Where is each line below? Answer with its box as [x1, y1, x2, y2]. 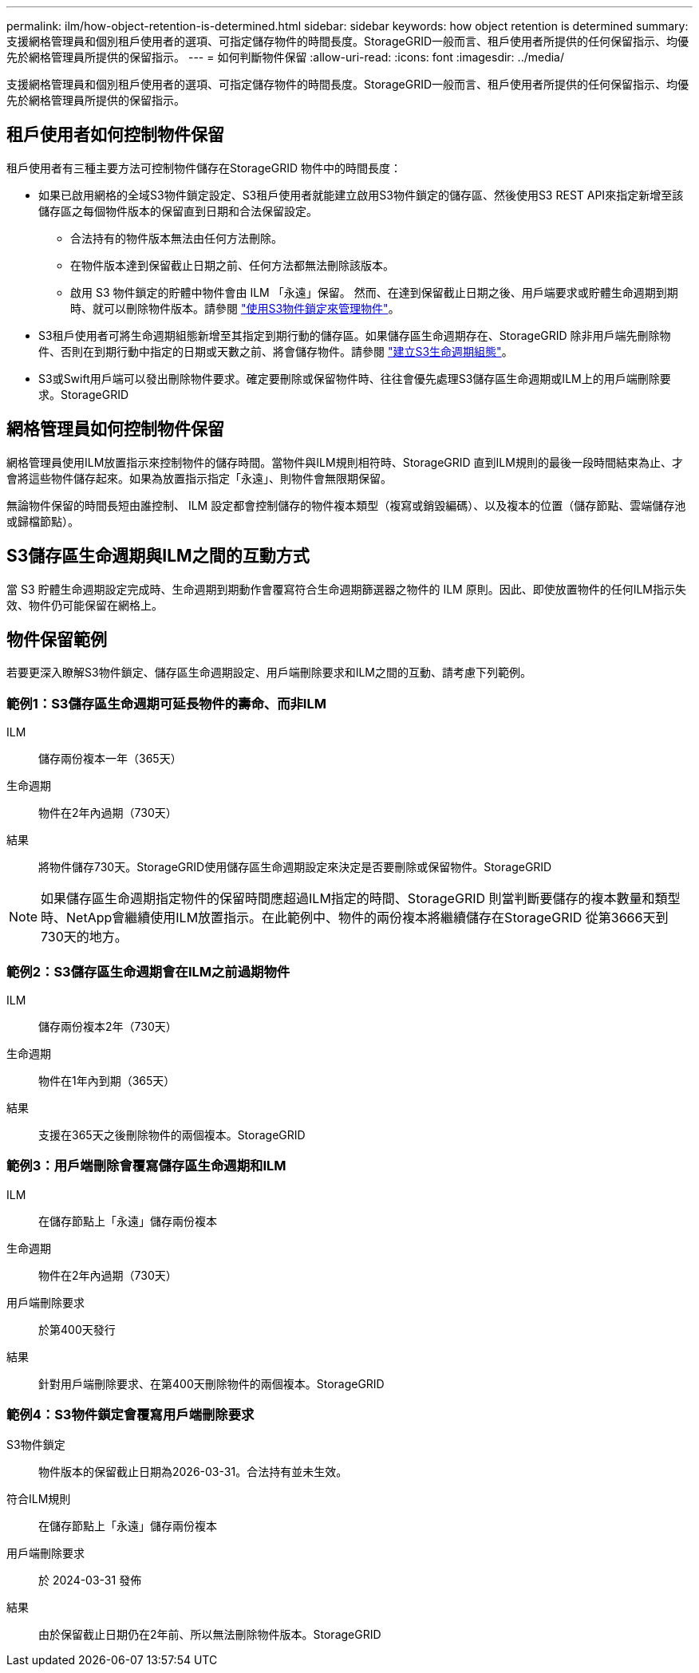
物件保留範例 [6, 629, 107, 649]
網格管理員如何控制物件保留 [6, 419, 224, 440]
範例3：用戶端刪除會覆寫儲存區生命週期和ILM [6, 1158, 286, 1174]
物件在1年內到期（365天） [38, 1073, 176, 1087]
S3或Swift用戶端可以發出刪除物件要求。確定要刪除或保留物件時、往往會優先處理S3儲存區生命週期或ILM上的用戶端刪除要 [38, 371, 671, 385]
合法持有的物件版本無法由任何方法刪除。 [70, 231, 282, 245]
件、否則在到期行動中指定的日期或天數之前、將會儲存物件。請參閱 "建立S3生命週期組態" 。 [38, 344, 513, 358]
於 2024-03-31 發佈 [38, 1573, 142, 1588]
